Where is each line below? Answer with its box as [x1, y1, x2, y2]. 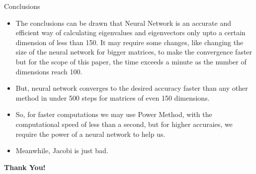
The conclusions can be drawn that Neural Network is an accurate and [15, 17, 231, 28]
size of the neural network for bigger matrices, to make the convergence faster [15, 47, 253, 57]
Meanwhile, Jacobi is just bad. [15, 145, 108, 156]
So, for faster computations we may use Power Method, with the [15, 109, 212, 119]
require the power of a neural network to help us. [15, 128, 166, 139]
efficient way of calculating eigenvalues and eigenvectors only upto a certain [15, 27, 246, 38]
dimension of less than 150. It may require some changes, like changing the [15, 37, 244, 47]
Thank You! [4, 162, 46, 172]
